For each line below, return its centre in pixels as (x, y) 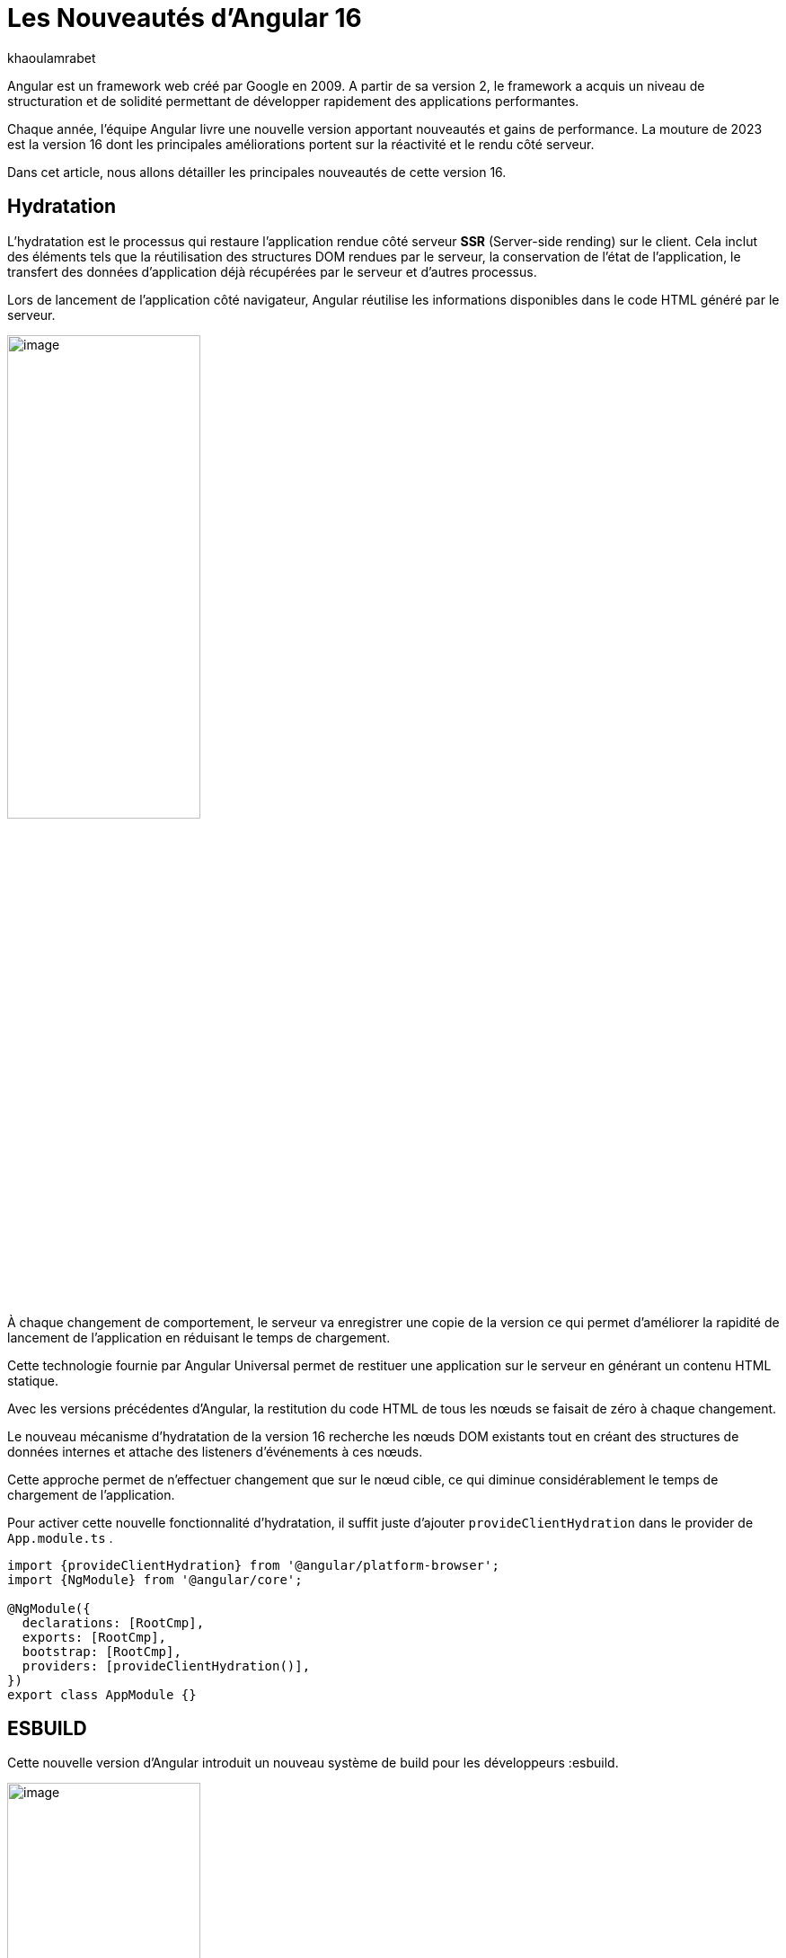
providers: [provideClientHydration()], (166, 1666)
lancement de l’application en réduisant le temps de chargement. (199, 1337)
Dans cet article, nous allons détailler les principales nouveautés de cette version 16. (257, 172)
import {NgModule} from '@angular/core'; (155, 1579)
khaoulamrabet (52, 58)
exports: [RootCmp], (94, 1637)
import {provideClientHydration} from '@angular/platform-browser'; (253, 1565)
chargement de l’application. (91, 1494)
